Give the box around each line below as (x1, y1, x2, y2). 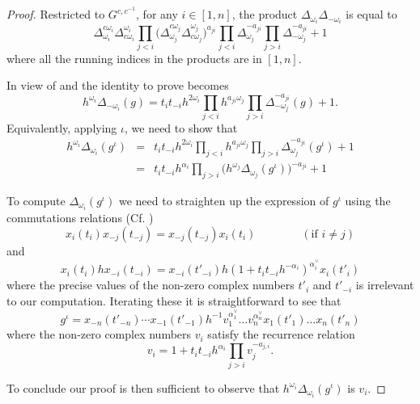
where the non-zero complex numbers (6, 326, 192, 343)
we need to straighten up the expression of (118, 192, 329, 208)
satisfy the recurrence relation (207, 326, 355, 343)
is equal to (346, 6, 397, 23)
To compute (6, 192, 66, 208)
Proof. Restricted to (6, 6, 105, 23)
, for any (136, 6, 178, 23)
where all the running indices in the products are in (6, 49, 262, 66)
